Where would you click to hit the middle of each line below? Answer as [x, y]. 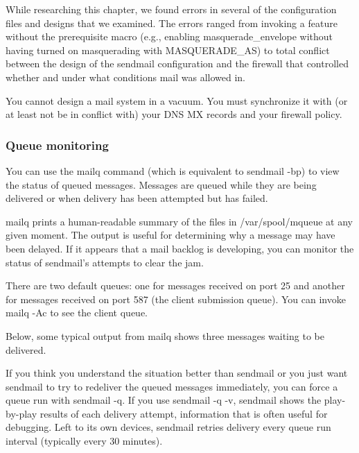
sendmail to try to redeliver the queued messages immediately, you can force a [172, 386]
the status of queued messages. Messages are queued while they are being [161, 184]
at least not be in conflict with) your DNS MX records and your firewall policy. [174, 114]
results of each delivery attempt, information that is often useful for [184, 413]
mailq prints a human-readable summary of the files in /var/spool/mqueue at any [179, 221]
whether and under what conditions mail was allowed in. [125, 77]
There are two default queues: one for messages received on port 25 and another [175, 285]
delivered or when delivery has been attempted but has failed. [137, 198]
